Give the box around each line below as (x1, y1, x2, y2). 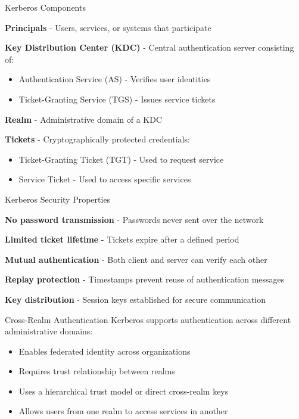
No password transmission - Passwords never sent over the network (5, 213, 264, 225)
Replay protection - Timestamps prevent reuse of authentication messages (5, 273, 285, 285)
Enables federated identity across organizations (18, 344, 191, 357)
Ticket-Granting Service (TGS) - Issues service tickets (18, 92, 216, 105)
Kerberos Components (5, 1, 86, 13)
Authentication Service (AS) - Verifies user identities (18, 73, 211, 85)
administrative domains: (5, 325, 93, 337)
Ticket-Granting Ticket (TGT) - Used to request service (18, 153, 224, 165)
